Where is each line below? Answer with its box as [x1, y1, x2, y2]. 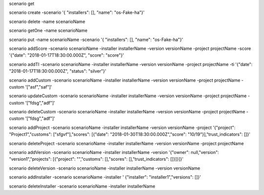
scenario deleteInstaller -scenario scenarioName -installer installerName [9, 183, 155, 189]
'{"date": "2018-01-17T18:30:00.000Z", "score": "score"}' [9, 52, 124, 58]
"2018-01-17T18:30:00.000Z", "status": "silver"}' [9, 68, 107, 74]
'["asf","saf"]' [25, 84, 52, 90]
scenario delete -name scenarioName [9, 19, 86, 24]
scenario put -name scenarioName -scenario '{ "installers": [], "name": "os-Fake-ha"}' [9, 37, 183, 43]
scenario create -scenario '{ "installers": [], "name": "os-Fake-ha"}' [9, 10, 145, 16]
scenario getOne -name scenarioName [9, 27, 88, 34]
